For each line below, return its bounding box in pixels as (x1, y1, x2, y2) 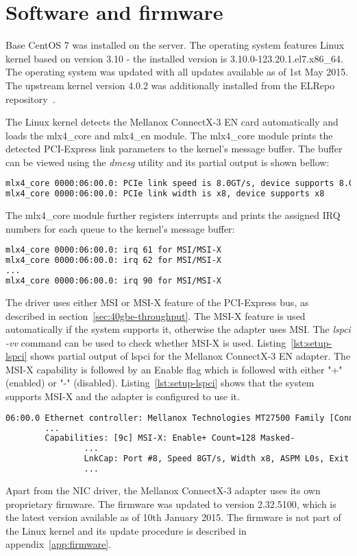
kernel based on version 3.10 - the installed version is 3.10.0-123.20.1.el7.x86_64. (5, 51, 343, 65)
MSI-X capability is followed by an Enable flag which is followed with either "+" (5, 362, 343, 376)
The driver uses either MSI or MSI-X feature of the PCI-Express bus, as (5, 294, 309, 309)
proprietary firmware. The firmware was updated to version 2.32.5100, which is (5, 496, 336, 511)
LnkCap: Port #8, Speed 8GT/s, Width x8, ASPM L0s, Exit (84, 454, 349, 464)
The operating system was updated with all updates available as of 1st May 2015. (5, 65, 349, 79)
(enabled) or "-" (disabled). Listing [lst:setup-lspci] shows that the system (5, 375, 315, 390)
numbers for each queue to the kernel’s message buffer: (5, 221, 235, 235)
